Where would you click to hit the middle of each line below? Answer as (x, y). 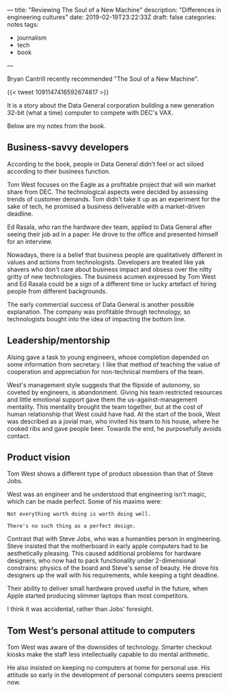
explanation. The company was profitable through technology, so (99, 312)
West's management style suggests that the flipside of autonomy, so (104, 385)
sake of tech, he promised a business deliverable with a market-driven (106, 206)
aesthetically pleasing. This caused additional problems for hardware (104, 554)
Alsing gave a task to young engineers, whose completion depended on (108, 357)
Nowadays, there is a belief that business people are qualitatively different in (115, 255)
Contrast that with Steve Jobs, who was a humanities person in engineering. (114, 539)
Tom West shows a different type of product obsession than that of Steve (110, 474)
